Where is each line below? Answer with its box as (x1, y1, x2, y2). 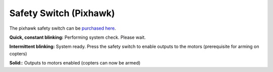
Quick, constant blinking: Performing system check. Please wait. (9, 34, 146, 40)
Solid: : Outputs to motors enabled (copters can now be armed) (9, 60, 141, 66)
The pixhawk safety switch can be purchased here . (9, 25, 116, 31)
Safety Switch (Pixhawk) (9, 8, 115, 19)
